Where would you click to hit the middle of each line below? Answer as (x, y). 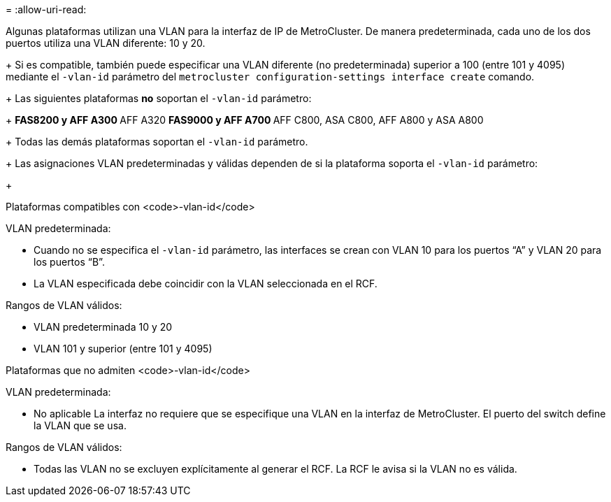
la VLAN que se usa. (80, 425)
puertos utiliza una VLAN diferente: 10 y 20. (106, 43)
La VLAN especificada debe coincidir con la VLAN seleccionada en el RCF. (206, 284)
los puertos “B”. (69, 262)
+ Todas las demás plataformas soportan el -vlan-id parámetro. (157, 142)
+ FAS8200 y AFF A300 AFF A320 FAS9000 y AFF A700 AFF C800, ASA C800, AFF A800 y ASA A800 (245, 120)
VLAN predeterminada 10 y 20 (103, 327)
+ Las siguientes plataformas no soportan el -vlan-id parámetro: (159, 98)
